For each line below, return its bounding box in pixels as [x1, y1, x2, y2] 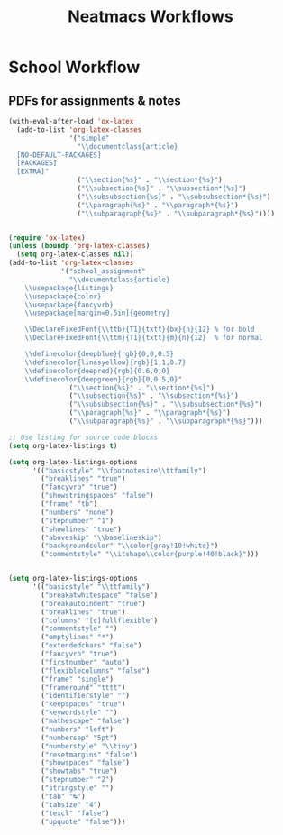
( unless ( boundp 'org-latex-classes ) [8, 242, 151, 251]
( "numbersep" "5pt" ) [41, 733, 118, 742]
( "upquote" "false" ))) [41, 817, 126, 826]
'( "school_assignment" [60, 267, 146, 276]
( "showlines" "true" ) [41, 525, 123, 534]
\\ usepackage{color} [24, 291, 102, 301]
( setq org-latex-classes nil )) [16, 250, 134, 259]
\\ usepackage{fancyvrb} [24, 300, 114, 309]
